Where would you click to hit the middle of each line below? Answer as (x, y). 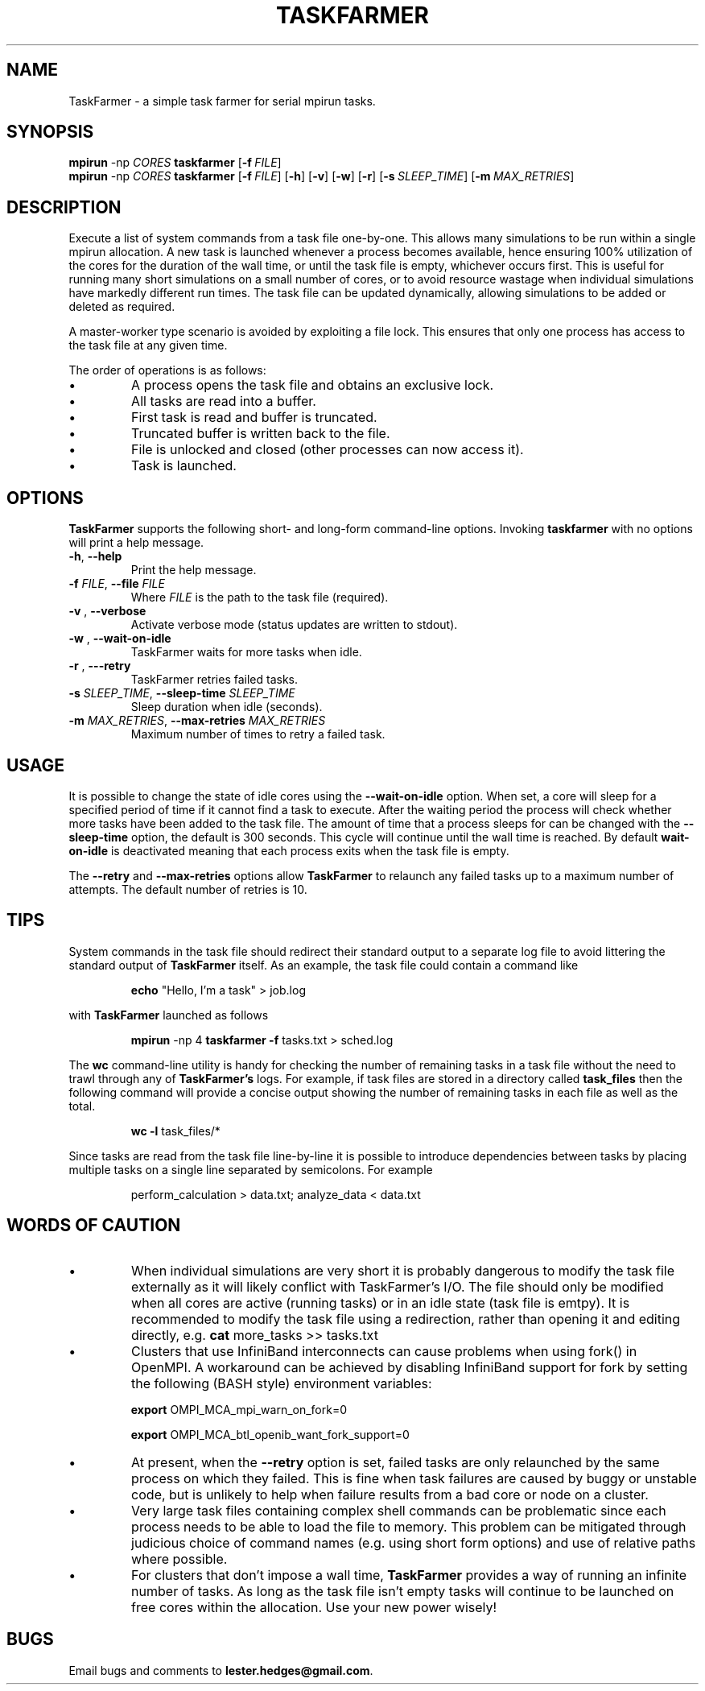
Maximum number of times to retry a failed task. (258, 734)
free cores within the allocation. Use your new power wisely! (314, 1607)
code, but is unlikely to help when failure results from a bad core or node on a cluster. (390, 1494)
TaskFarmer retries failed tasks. (214, 680)
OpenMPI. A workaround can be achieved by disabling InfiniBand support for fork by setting (410, 1367)
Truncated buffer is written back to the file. (261, 434)
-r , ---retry (100, 666)
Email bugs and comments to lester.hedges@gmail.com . (221, 1670)
